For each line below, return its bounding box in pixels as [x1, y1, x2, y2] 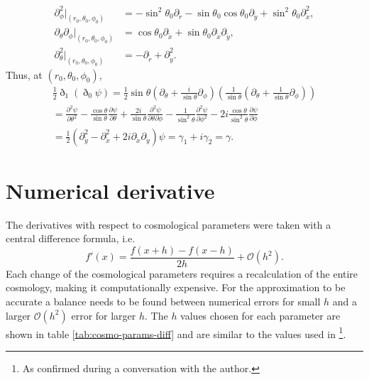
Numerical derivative [6, 175, 215, 205]
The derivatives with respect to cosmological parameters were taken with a [6, 217, 331, 232]
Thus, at [6, 67, 43, 82]
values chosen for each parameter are [180, 308, 341, 322]
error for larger [71, 308, 136, 322]
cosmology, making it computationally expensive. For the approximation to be [6, 280, 346, 295]
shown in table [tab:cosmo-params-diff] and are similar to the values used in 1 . [6, 324, 346, 341]
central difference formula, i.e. [6, 231, 136, 246]
